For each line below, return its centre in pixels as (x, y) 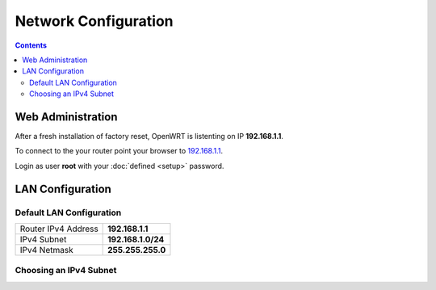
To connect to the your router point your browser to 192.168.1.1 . (119, 151)
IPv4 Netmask (46, 250)
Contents (31, 45)
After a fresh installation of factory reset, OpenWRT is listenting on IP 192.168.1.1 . (149, 137)
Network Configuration (94, 21)
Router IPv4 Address (59, 229)
